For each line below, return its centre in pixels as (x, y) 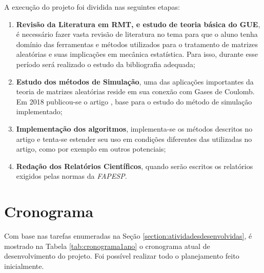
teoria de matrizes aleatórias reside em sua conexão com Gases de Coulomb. (135, 91)
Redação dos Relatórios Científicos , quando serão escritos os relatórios (135, 166)
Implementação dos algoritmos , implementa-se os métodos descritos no (134, 128)
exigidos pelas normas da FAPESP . (72, 176)
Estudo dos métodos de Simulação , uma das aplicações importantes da (135, 81)
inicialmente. (24, 266)
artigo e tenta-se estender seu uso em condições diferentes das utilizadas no (134, 139)
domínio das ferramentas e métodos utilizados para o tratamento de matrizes (137, 44)
